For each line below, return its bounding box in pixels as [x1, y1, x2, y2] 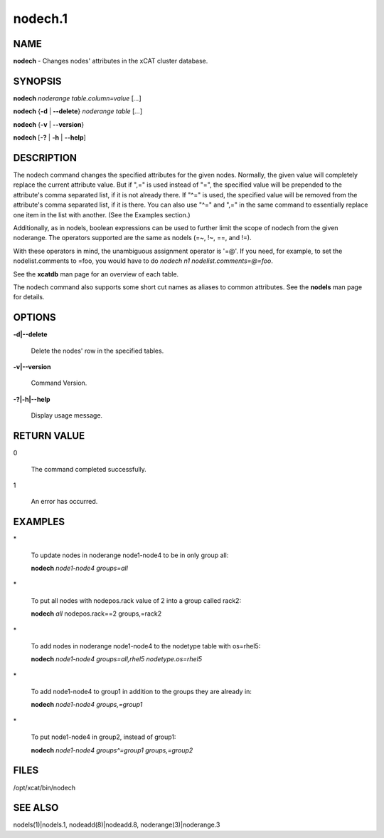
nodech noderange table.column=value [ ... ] [13, 93, 142, 103]
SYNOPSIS [13, 75, 62, 87]
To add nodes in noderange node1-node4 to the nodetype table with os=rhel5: [31, 641, 261, 650]
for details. [13, 293, 45, 301]
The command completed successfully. [31, 465, 147, 473]
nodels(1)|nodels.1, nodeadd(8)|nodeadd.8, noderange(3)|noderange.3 [13, 820, 220, 829]
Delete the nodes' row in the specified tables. [31, 346, 164, 355]
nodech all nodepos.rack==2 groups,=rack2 [31, 609, 162, 618]
